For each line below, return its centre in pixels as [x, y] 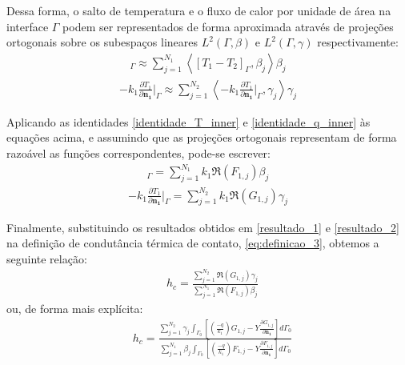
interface [28, 26]
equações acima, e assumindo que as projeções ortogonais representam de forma [202, 137]
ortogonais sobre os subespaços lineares [102, 42]
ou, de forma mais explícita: [75, 308]
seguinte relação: [47, 258]
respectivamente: [358, 42]
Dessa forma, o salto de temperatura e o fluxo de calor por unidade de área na [199, 10]
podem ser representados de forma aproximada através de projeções [228, 26]
